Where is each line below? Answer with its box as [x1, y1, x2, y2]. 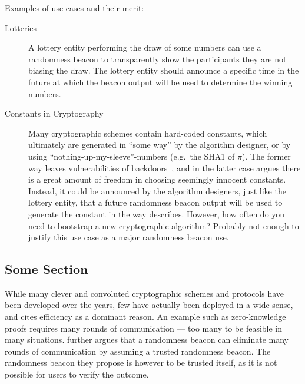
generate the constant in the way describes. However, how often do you [28, 207, 285, 220]
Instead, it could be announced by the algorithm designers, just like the [28, 184, 286, 197]
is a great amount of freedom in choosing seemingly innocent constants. [28, 173, 286, 186]
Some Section [5, 260, 88, 278]
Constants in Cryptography [5, 107, 104, 120]
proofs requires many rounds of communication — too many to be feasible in [5, 322, 283, 334]
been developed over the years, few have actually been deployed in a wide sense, [5, 299, 293, 311]
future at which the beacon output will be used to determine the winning [28, 75, 293, 88]
